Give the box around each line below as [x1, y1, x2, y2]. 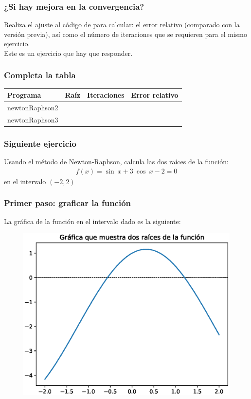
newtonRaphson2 [7, 103, 58, 113]
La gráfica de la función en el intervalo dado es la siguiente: [4, 216, 181, 226]
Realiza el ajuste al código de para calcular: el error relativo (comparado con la [4, 19, 240, 30]
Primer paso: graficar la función [4, 197, 131, 209]
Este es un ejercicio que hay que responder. [4, 48, 133, 58]
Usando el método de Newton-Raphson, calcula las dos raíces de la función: [4, 156, 229, 167]
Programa [7, 90, 41, 100]
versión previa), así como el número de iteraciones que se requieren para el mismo [4, 29, 247, 39]
